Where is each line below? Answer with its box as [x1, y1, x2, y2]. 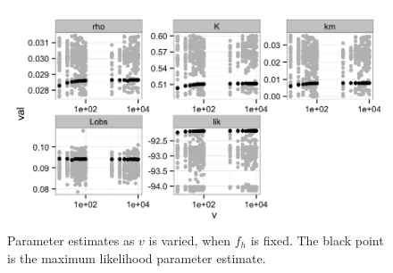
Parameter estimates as [7, 230, 135, 249]
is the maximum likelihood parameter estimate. [7, 248, 266, 267]
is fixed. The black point [250, 230, 384, 249]
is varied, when [148, 230, 231, 249]
